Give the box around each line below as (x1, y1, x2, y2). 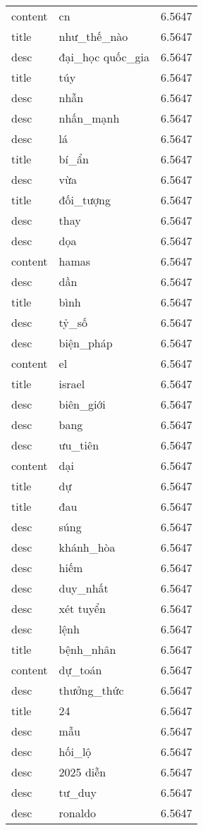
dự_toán (59, 662, 102, 678)
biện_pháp (59, 335, 113, 351)
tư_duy (59, 784, 97, 800)
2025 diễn (59, 764, 106, 780)
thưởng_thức (59, 682, 124, 698)
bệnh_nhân (59, 641, 116, 657)
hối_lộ (59, 743, 92, 760)
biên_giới (59, 396, 106, 412)
